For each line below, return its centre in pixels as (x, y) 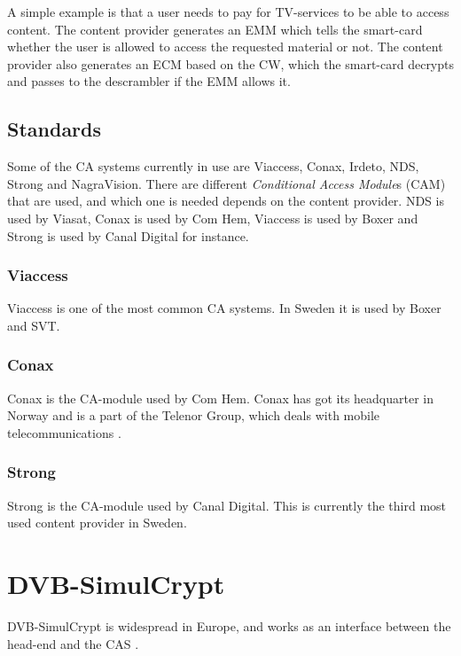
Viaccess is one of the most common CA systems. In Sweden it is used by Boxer (224, 308)
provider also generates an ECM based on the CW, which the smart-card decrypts (231, 63)
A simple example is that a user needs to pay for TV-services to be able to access (228, 12)
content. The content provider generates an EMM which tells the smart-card (215, 29)
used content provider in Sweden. (97, 523)
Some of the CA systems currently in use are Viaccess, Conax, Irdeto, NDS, (213, 166)
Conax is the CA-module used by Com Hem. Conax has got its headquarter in (221, 398)
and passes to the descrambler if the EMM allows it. (149, 81)
